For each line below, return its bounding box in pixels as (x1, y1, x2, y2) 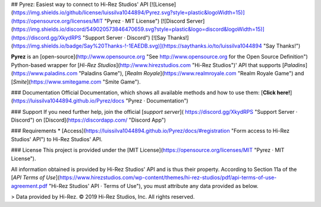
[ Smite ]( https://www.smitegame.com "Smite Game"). (11, 78, 141, 85)
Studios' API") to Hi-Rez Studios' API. (11, 135, 103, 142)
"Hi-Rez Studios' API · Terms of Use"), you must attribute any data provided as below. (48, 182, 259, 189)
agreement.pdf (11, 182, 48, 189)
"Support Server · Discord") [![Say (82, 34, 166, 41)
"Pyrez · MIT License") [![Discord (104, 17, 185, 24)
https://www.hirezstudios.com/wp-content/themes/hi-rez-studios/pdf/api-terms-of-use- (59, 174, 277, 181)
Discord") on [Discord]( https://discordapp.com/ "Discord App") (11, 116, 166, 124)
